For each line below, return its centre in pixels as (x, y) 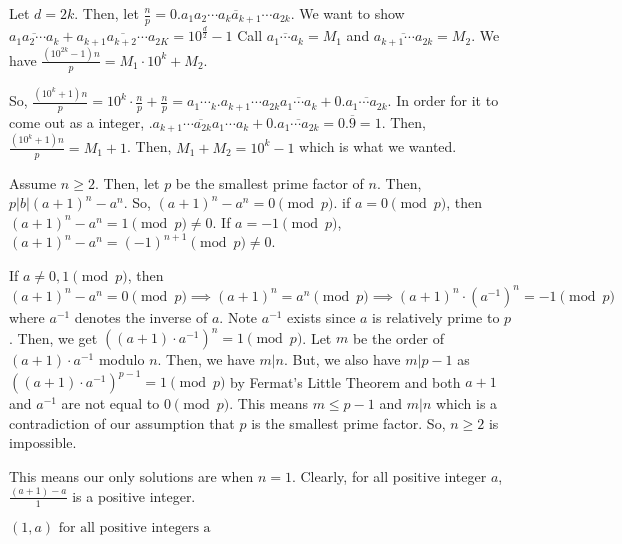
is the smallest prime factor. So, (348, 422)
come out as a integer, (77, 121)
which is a (466, 403)
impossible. (43, 442)
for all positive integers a (134, 527)
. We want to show (347, 13)
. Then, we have (206, 359)
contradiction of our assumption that (122, 422)
